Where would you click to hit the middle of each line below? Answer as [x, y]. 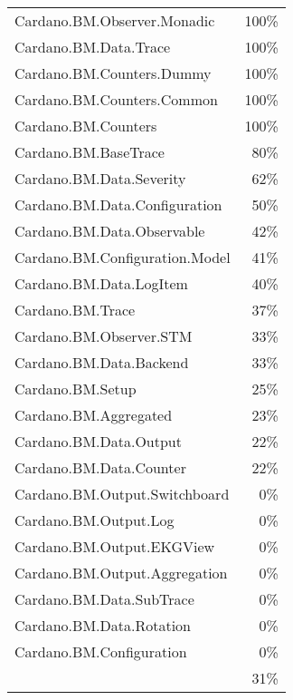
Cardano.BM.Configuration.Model [123, 257]
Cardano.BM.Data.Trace [93, 47]
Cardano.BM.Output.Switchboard [122, 494]
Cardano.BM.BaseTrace [90, 152]
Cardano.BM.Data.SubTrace [104, 599]
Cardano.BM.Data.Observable [110, 231]
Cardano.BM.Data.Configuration [118, 204]
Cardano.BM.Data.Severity [100, 178]
